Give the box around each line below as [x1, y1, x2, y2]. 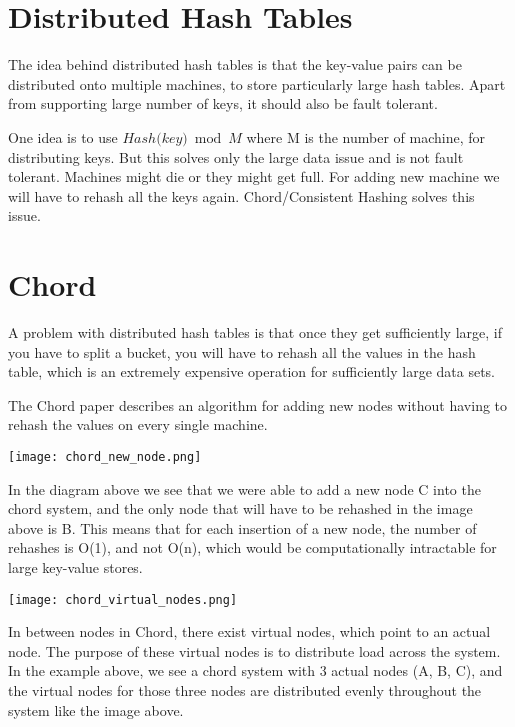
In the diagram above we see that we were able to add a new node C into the [8, 478, 481, 499]
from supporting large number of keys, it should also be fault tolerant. [8, 93, 438, 114]
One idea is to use [8, 126, 118, 147]
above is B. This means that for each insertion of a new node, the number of [8, 517, 477, 538]
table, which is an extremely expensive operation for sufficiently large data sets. [8, 361, 496, 382]
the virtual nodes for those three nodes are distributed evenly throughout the [8, 680, 482, 701]
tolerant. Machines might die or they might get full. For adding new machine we [8, 166, 500, 187]
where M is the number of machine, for [246, 126, 486, 147]
